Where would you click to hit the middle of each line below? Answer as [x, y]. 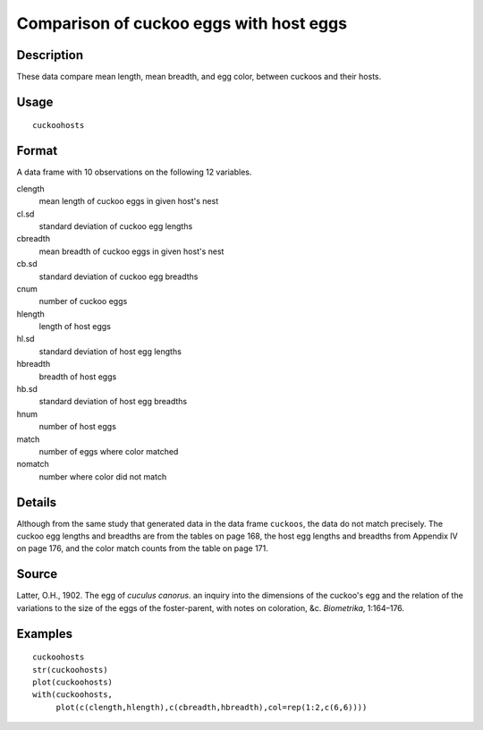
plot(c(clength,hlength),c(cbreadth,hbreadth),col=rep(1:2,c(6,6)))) [212, 707]
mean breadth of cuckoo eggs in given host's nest [131, 251]
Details [37, 502]
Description [50, 55]
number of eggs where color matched [109, 451]
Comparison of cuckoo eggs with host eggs [182, 23]
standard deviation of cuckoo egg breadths [119, 276]
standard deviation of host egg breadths [113, 402]
